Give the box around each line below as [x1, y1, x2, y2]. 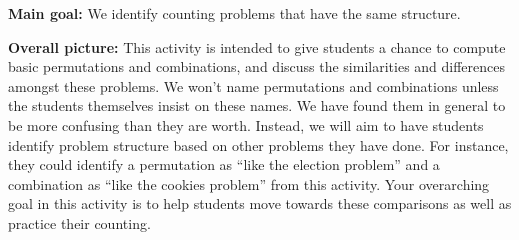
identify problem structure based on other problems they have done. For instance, [8, 134, 509, 155]
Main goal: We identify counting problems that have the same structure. [8, 3, 461, 23]
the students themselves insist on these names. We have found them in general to [8, 95, 506, 116]
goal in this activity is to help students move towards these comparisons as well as [8, 193, 512, 214]
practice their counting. [8, 212, 151, 233]
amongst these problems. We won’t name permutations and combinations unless [8, 75, 499, 96]
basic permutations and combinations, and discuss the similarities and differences [8, 56, 506, 77]
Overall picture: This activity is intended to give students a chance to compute [8, 36, 506, 57]
